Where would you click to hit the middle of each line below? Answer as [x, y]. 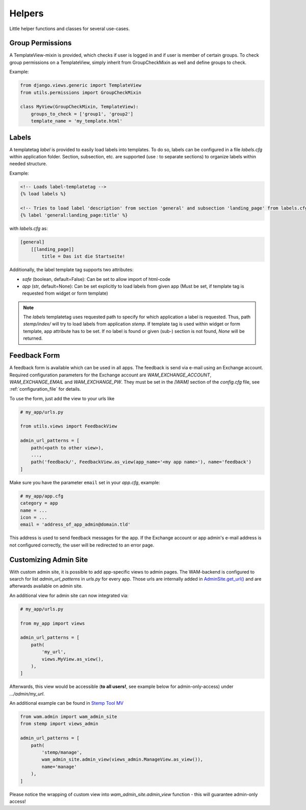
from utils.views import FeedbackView [69, 426]
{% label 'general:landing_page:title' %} [74, 215]
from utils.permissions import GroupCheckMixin [81, 92]
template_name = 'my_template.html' [76, 121]
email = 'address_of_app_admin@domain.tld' [75, 525]
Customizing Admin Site [49, 559]
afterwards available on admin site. [46, 586]
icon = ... [34, 517]
